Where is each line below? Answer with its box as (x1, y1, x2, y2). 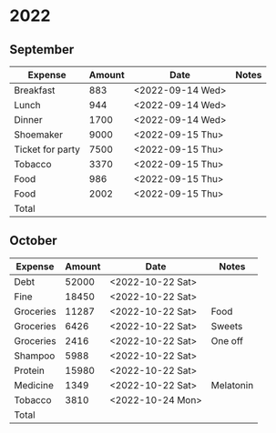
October (9, 233, 57, 248)
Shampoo (14, 349, 56, 362)
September (9, 42, 75, 57)
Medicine (14, 378, 55, 391)
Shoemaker (14, 128, 64, 141)
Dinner (14, 114, 43, 126)
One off (210, 334, 244, 347)
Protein (14, 364, 46, 377)
